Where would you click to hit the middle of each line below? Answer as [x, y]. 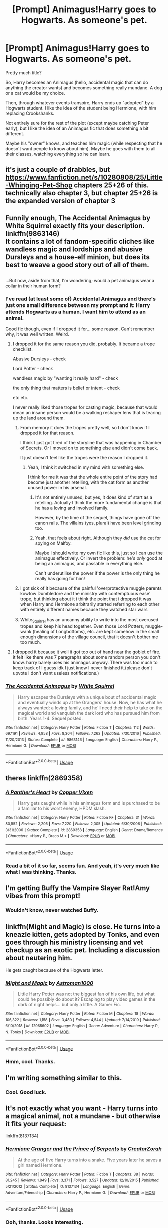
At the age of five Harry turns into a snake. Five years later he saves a [89, 1160]
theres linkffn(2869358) [44, 778]
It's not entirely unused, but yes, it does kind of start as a [94, 497]
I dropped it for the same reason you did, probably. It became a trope [84, 344]
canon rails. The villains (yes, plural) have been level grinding [98, 523]
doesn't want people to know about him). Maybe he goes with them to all [81, 148]
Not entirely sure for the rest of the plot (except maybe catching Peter [77, 123]
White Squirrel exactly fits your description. [75, 226]
